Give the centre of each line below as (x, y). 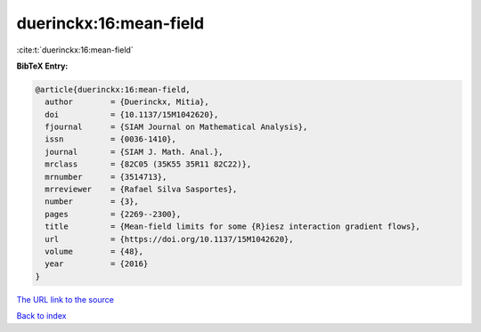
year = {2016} (97, 264)
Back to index (41, 316)
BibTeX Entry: (42, 66)
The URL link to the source (65, 299)
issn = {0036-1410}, (111, 139)
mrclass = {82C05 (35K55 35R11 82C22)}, (148, 164)
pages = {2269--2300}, (113, 214)
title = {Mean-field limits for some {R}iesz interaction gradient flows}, (232, 227)
